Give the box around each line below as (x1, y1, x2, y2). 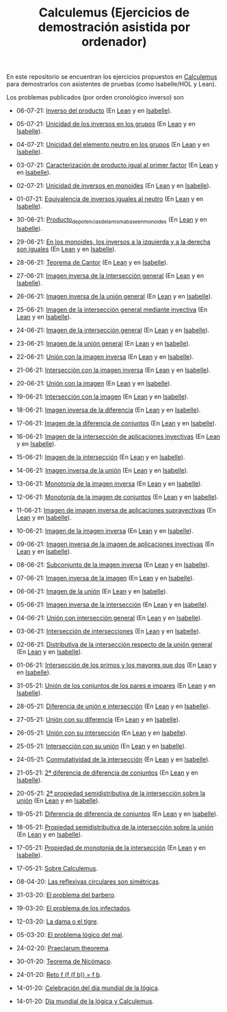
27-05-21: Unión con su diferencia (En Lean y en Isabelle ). (16, 715, 181, 723)
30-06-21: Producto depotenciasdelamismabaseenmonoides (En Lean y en (16, 215, 207, 225)
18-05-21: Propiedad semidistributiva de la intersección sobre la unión (16, 823, 213, 831)
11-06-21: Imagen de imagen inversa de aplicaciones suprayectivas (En (16, 506, 217, 514)
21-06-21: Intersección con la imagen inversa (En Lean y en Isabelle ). (16, 366, 211, 374)
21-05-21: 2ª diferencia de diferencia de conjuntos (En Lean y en (16, 768, 199, 777)
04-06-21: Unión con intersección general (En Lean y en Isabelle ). (16, 613, 202, 622)
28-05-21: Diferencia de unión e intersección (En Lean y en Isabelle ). (16, 702, 211, 710)
